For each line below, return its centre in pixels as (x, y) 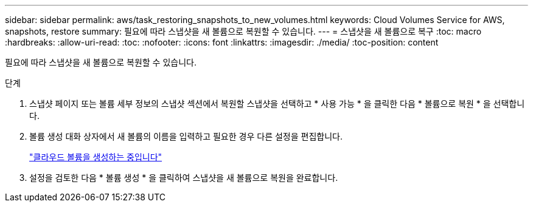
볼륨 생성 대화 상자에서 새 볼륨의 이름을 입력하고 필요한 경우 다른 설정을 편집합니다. (186, 136)
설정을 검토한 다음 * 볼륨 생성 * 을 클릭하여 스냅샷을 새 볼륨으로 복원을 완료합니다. (184, 178)
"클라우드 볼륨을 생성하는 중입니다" (96, 157)
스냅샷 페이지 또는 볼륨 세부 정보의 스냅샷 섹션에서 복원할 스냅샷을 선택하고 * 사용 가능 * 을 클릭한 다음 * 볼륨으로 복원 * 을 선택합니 (277, 103)
